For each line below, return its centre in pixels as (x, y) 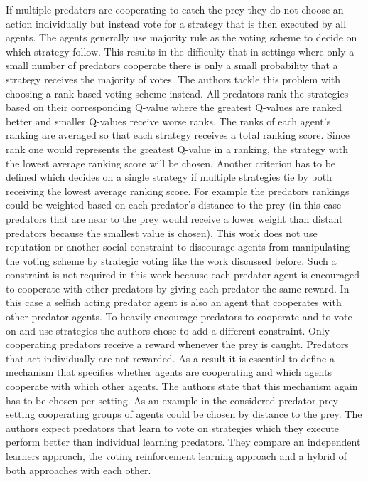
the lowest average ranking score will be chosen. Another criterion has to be (171, 163)
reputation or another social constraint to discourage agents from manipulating (178, 247)
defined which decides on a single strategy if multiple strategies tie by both (169, 177)
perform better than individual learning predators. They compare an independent (183, 442)
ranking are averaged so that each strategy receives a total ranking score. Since (178, 135)
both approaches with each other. (79, 470)
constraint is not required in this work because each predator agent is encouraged (183, 274)
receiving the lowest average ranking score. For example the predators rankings (178, 190)
